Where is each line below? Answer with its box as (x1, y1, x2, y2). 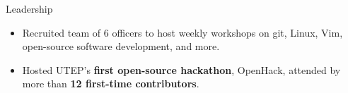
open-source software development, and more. (22, 39, 220, 54)
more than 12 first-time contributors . (22, 76, 199, 91)
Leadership (6, 1, 53, 15)
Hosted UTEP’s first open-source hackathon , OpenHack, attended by (22, 62, 341, 77)
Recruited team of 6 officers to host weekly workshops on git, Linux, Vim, (22, 25, 343, 39)
